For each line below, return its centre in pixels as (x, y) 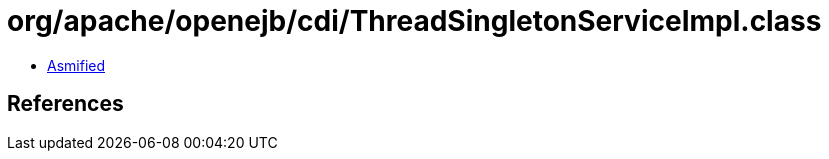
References (65, 104)
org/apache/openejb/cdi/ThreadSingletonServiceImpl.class (414, 21)
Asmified (76, 65)
